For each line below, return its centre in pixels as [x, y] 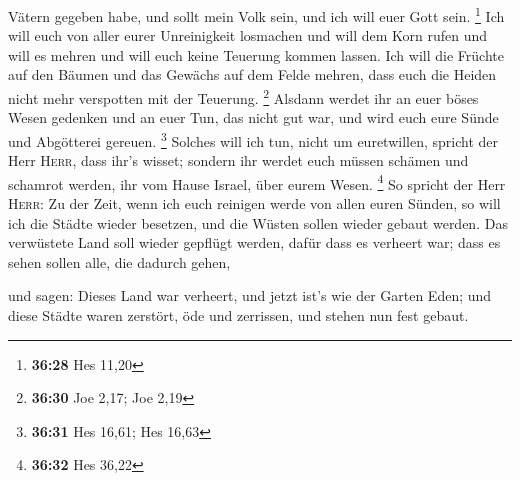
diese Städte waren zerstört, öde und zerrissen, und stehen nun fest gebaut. [238, 314]
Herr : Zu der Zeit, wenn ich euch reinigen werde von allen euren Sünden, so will [254, 202]
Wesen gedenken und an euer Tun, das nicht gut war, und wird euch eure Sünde [253, 117]
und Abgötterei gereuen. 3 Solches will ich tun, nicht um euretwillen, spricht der [253, 139]
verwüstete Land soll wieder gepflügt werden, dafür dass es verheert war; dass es [254, 242]
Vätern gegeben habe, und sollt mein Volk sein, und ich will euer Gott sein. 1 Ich [256, 14]
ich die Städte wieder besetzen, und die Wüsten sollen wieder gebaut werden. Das [258, 222]
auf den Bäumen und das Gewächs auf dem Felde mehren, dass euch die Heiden [252, 74]
